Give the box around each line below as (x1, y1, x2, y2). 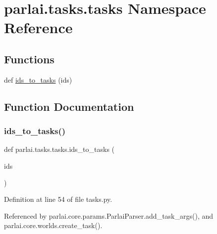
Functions (4, 51, 54, 66)
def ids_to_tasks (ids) (4, 74, 72, 85)
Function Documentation (4, 98, 134, 114)
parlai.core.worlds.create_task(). (4, 220, 103, 231)
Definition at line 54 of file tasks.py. (4, 194, 112, 204)
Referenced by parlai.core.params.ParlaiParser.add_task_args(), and (4, 210, 214, 221)
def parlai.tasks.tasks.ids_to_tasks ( (4, 144, 115, 154)
